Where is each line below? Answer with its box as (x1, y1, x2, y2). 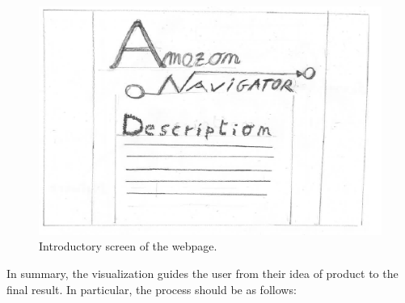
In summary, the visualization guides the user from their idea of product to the (6, 264, 399, 281)
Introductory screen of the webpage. (39, 238, 217, 255)
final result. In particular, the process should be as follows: (6, 280, 297, 297)
